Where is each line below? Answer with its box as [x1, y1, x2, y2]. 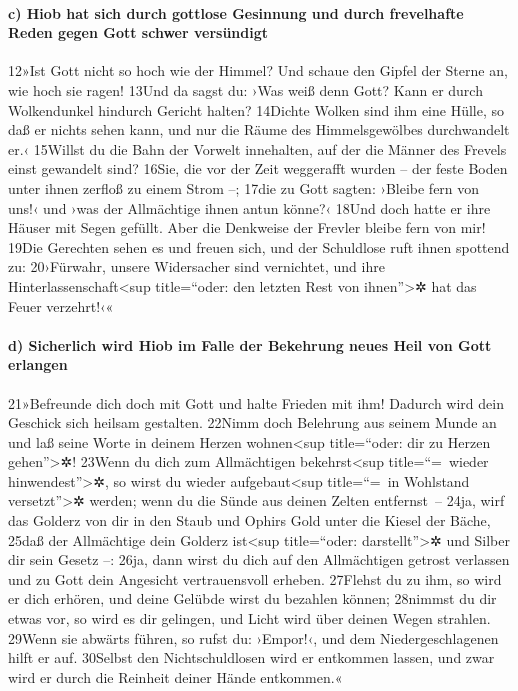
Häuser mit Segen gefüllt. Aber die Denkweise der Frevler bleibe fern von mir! [8, 217, 486, 238]
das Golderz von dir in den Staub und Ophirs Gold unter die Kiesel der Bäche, [8, 510, 491, 531]
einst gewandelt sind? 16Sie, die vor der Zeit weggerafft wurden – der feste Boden [8, 158, 508, 179]
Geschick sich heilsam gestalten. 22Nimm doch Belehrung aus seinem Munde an [8, 412, 497, 433]
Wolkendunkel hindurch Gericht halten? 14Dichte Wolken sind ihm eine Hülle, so [8, 99, 505, 120]
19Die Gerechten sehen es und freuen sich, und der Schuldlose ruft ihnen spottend [8, 236, 510, 257]
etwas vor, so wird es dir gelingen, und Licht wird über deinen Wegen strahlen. [8, 608, 491, 629]
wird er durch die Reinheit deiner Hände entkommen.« [8, 666, 343, 687]
